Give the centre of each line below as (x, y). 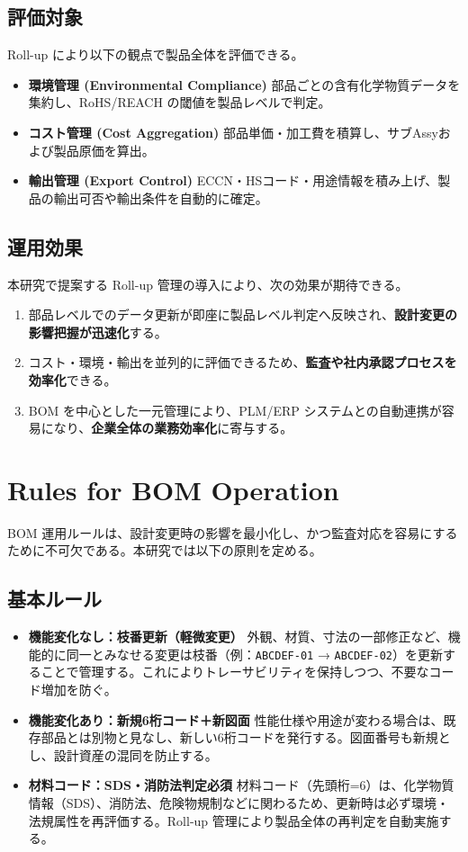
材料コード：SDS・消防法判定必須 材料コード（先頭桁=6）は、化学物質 (241, 785)
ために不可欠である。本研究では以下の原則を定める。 (165, 550)
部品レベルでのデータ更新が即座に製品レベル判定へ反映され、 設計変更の (243, 314)
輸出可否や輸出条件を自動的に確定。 (161, 197)
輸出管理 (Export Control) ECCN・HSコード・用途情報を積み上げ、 (233, 180)
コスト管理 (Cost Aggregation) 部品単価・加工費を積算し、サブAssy (233, 132)
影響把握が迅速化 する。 (98, 332)
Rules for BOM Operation (173, 489)
